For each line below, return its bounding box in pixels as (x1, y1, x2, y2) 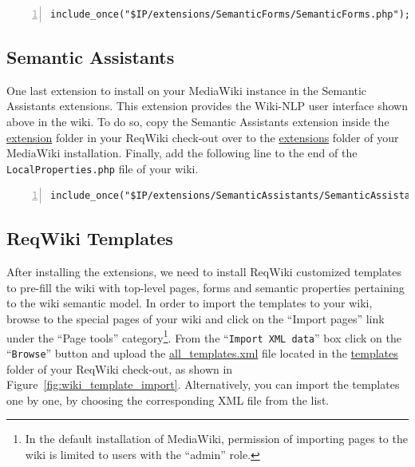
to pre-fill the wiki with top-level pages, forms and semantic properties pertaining (6, 279, 405, 295)
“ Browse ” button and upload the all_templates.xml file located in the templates (6, 344, 398, 361)
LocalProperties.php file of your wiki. (6, 160, 199, 176)
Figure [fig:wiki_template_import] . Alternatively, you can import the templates (6, 376, 400, 393)
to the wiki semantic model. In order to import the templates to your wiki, (6, 295, 373, 311)
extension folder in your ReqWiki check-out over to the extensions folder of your (6, 129, 399, 145)
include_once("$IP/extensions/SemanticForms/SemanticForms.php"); (50, 9, 411, 20)
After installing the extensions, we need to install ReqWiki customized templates (6, 263, 401, 280)
